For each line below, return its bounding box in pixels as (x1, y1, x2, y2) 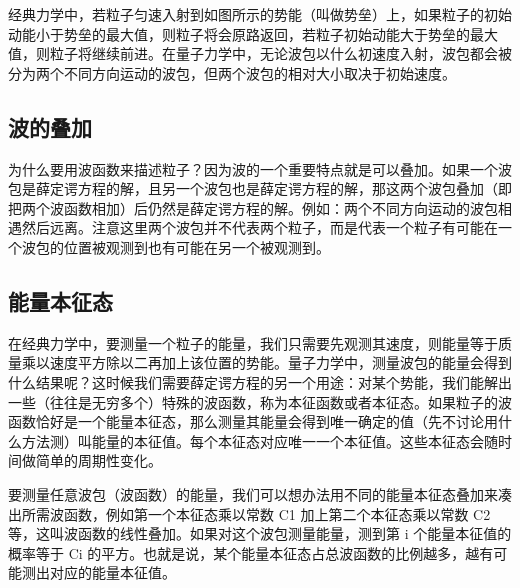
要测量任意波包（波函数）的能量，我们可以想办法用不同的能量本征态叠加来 (8, 483, 498, 504)
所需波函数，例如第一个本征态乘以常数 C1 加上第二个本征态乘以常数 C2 (21, 503, 491, 524)
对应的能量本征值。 (49, 562, 176, 583)
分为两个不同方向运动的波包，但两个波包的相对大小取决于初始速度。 (8, 62, 456, 83)
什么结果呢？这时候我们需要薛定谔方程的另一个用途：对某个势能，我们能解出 (8, 371, 512, 392)
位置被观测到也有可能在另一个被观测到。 (63, 236, 330, 257)
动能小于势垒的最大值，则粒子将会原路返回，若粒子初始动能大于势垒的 (8, 23, 470, 44)
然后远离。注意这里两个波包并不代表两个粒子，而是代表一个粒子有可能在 (21, 217, 498, 238)
